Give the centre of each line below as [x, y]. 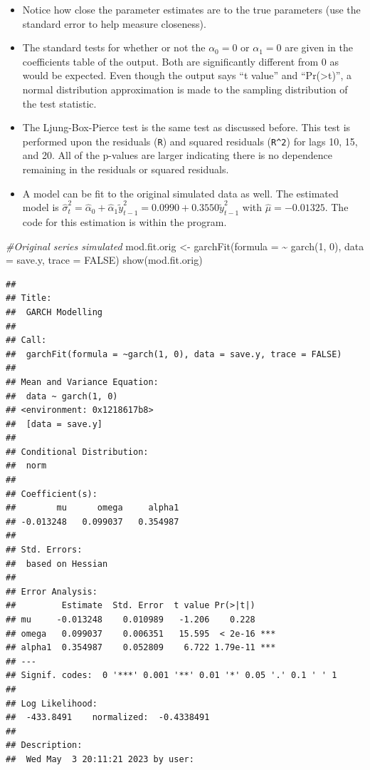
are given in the [319, 47]
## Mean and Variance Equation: [82, 382]
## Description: [44, 745]
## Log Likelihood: [52, 703]
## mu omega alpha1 [92, 508]
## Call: [26, 340]
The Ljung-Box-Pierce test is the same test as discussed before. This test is [186, 127]
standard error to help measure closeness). [114, 23]
